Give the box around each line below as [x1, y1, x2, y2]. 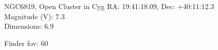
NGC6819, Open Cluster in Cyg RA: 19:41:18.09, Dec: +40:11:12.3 [4, 1, 214, 11]
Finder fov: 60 [4, 37, 48, 48]
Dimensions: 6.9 [4, 21, 54, 31]
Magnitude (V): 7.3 [4, 11, 65, 21]
